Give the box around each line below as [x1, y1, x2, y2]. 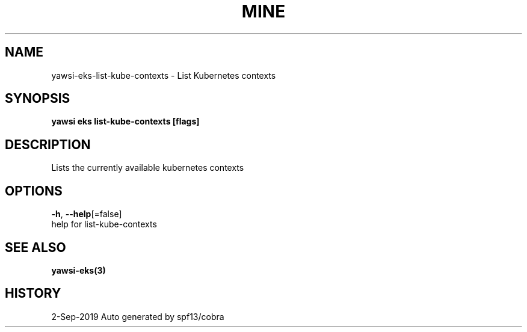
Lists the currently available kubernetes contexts [51, 162, 244, 173]
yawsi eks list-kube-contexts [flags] [51, 116, 200, 127]
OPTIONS [5, 183, 63, 198]
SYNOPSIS [5, 91, 70, 106]
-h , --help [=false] [51, 209, 122, 220]
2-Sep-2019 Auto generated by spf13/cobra [51, 311, 224, 322]
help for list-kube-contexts [51, 219, 157, 230]
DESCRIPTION [5, 137, 91, 152]
